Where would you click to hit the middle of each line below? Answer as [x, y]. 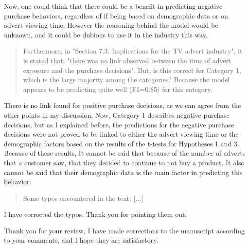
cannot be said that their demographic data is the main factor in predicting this [123, 172]
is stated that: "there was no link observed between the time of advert [127, 60]
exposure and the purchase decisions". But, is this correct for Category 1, [132, 70]
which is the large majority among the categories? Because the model [126, 80]
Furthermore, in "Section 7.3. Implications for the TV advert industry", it [133, 51]
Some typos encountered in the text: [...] [83, 198]
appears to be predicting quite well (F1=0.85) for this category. [118, 89]
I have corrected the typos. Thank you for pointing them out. [96, 214]
